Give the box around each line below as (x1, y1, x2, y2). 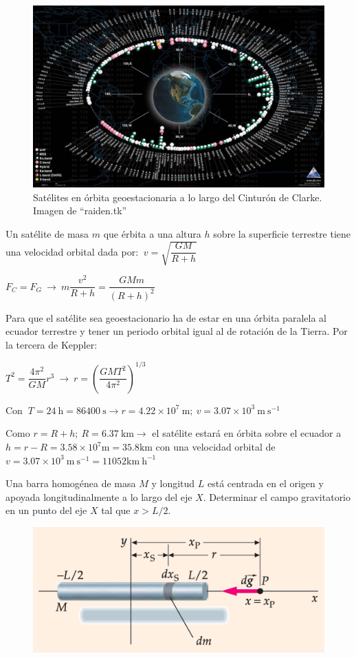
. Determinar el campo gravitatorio (203, 489, 351, 504)
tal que (101, 503, 131, 517)
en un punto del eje (5, 503, 87, 517)
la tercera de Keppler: (5, 337, 98, 351)
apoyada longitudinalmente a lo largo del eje (5, 489, 192, 504)
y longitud (151, 476, 195, 491)
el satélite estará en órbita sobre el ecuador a (152, 426, 342, 440)
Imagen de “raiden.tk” (33, 203, 127, 218)
